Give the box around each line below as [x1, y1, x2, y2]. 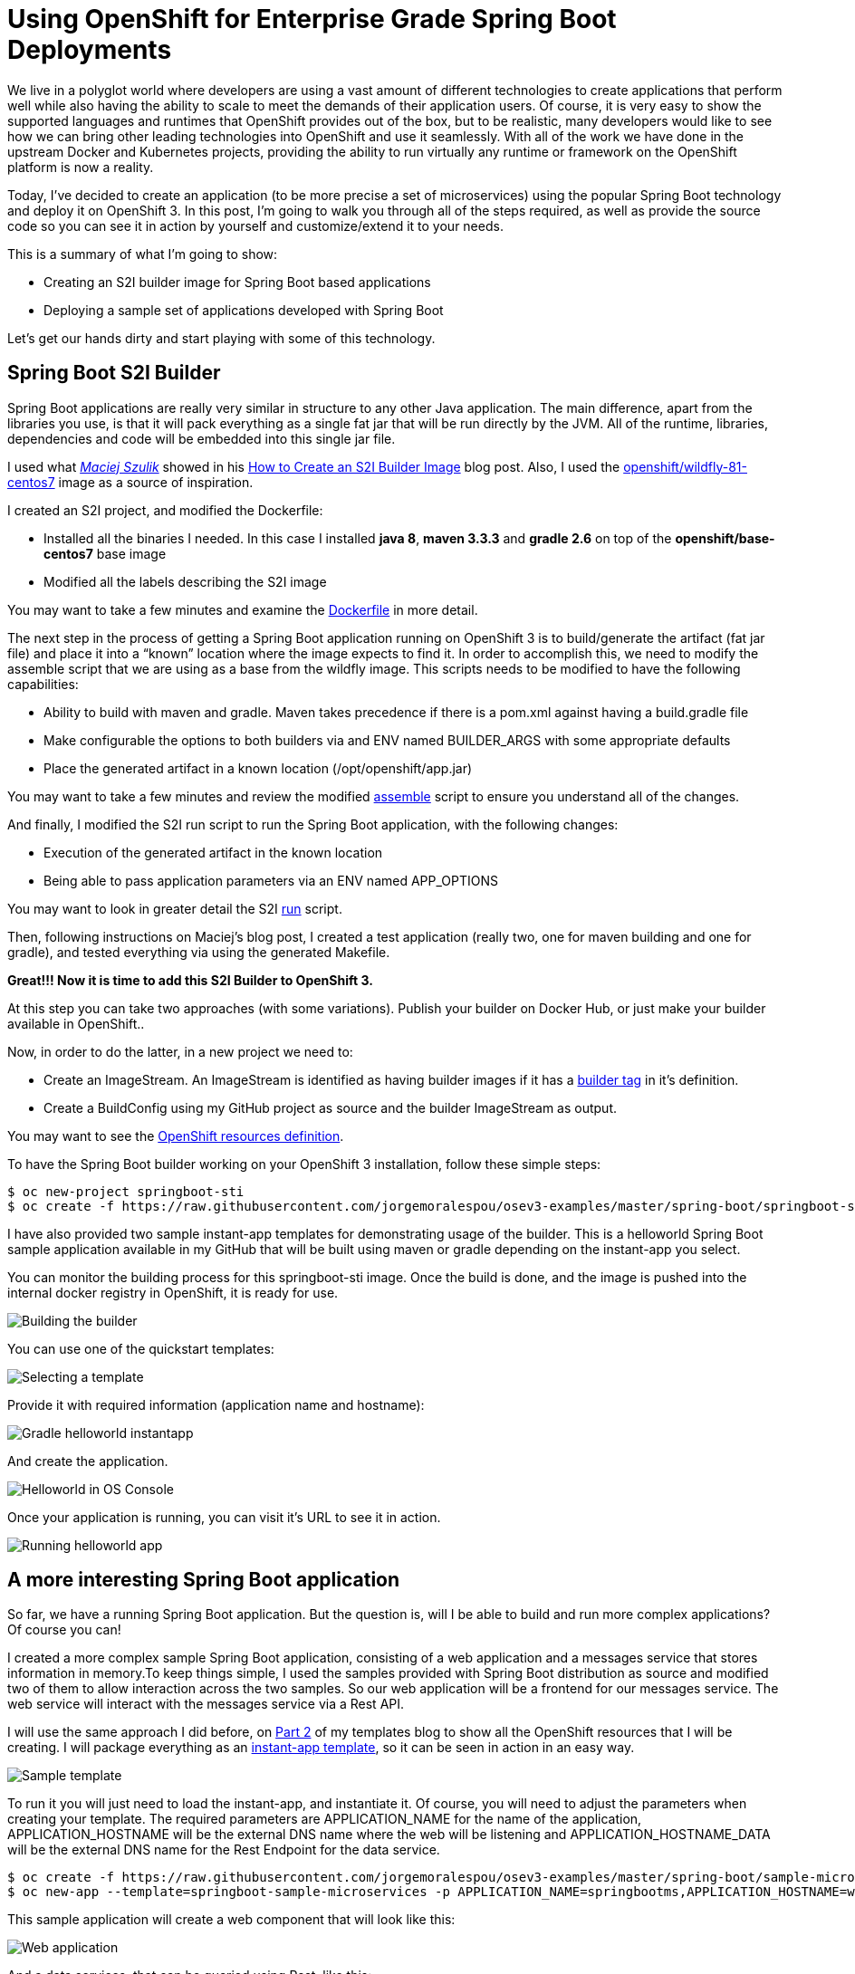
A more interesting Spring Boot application [7, 1568, 400, 1592]
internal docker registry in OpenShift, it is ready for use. [7, 1284, 339, 1300]
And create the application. [7, 1452, 168, 1469]
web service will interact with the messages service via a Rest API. [7, 1696, 405, 1712]
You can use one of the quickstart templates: [7, 1340, 274, 1356]
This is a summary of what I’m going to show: [7, 245, 278, 262]
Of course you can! [7, 1622, 121, 1638]
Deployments [7, 34, 172, 65]
